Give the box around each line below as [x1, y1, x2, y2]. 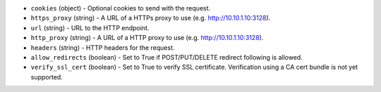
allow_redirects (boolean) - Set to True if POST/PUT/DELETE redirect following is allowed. [30, 53, 303, 61]
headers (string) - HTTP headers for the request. [30, 43, 175, 52]
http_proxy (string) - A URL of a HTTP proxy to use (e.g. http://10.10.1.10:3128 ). [30, 34, 264, 42]
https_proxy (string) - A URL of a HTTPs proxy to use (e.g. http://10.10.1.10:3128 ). [30, 14, 271, 22]
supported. [30, 72, 63, 81]
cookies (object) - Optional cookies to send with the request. [30, 4, 211, 12]
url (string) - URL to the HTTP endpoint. [30, 23, 150, 32]
